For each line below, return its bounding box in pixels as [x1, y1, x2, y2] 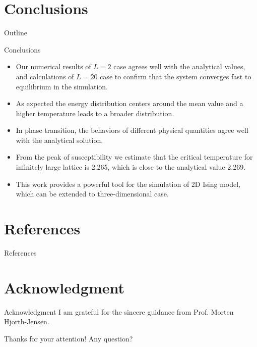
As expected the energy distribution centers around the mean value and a [16, 98, 243, 109]
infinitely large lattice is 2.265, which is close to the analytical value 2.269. [16, 162, 246, 172]
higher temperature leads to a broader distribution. [16, 108, 174, 118]
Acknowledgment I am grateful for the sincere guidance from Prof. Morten [4, 306, 234, 317]
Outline [4, 27, 27, 38]
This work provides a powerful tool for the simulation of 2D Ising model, [16, 178, 240, 189]
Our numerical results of [16, 61, 91, 72]
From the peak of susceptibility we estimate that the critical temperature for [16, 152, 253, 162]
